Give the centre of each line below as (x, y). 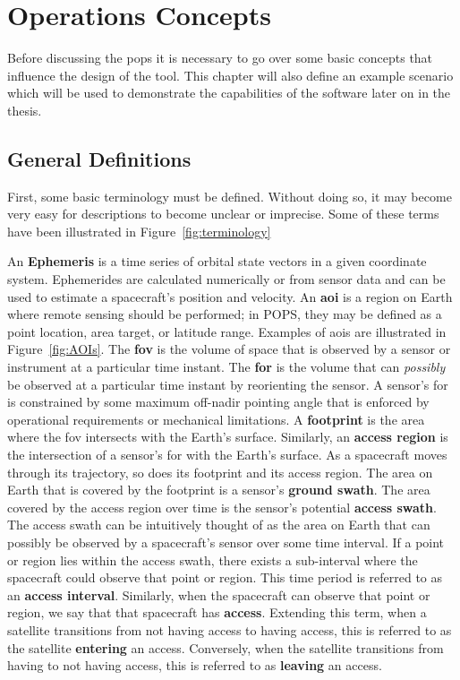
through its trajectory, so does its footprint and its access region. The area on (220, 472)
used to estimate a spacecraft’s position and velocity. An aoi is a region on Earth (230, 296)
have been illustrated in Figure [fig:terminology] (139, 231)
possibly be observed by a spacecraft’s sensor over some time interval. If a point (226, 542)
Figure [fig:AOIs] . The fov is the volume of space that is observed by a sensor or (229, 349)
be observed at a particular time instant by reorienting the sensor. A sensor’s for (228, 384)
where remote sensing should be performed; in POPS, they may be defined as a (225, 314)
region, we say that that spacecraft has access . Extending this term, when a (217, 612)
